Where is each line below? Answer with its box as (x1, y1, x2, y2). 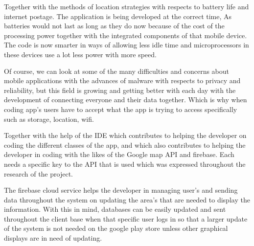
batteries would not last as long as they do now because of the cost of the (4, 21, 225, 31)
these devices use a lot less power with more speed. (4, 49, 157, 59)
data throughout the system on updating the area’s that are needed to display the (4, 194, 250, 204)
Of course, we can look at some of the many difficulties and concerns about (4, 66, 230, 76)
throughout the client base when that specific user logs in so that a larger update (4, 213, 248, 224)
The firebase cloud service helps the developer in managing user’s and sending (4, 185, 238, 195)
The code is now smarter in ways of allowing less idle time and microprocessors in (4, 40, 249, 50)
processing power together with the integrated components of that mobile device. (4, 30, 247, 40)
